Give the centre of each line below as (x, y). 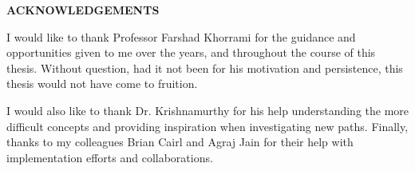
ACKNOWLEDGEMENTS (83, 10)
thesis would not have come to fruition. (102, 84)
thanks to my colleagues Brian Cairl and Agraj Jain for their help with (180, 142)
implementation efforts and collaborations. (110, 157)
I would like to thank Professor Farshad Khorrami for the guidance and (181, 36)
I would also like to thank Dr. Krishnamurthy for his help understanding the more (208, 110)
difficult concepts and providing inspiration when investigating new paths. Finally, (207, 126)
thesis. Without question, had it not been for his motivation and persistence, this (205, 68)
